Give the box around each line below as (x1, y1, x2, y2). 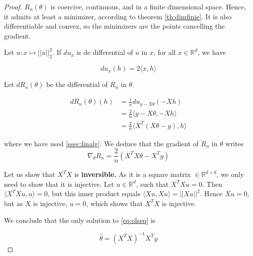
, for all (153, 47, 176, 57)
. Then (202, 178, 222, 189)
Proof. (4, 1, 22, 11)
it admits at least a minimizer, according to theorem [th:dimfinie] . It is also (4, 11, 232, 21)
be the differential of (46, 79, 108, 89)
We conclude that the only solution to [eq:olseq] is (4, 214, 156, 225)
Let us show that (4, 169, 55, 179)
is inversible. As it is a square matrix (74, 169, 191, 179)
